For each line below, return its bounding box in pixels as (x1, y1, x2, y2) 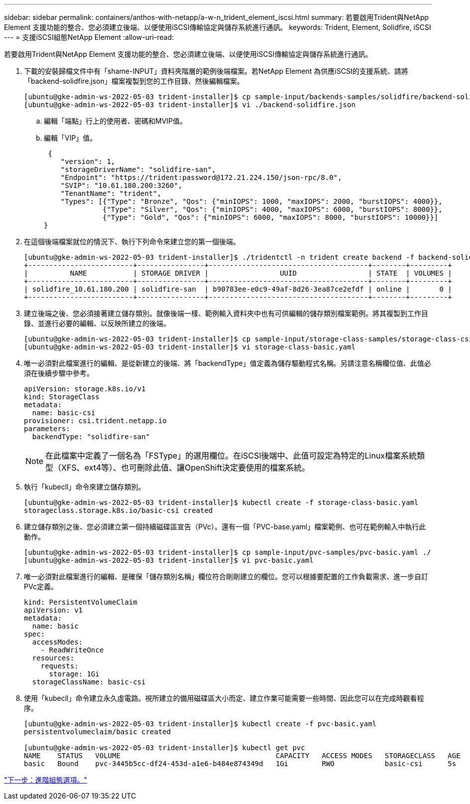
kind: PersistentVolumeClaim (24, 598, 137, 606)
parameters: (24, 425, 70, 433)
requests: (40, 662, 79, 670)
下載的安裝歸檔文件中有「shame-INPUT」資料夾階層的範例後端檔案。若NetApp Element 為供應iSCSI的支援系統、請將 (24, 67, 408, 75)
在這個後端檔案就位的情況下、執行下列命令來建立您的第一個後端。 (24, 237, 240, 246)
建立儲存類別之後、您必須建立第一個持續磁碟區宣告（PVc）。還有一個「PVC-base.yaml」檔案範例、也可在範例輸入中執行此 (24, 522, 426, 531)
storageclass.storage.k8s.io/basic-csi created (24, 506, 213, 514)
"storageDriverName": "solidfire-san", (60, 165, 216, 173)
